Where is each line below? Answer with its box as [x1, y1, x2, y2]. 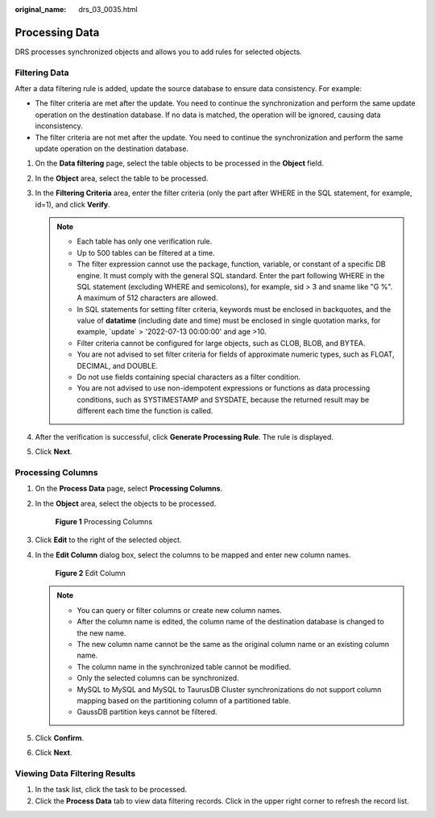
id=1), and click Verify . [35, 199, 110, 209]
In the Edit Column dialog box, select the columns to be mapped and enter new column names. [35, 549, 351, 560]
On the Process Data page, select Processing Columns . [35, 484, 223, 494]
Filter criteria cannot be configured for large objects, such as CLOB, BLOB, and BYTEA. [77, 338, 366, 348]
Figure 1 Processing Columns [55, 516, 153, 526]
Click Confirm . [35, 732, 85, 742]
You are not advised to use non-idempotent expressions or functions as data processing [77, 383, 371, 393]
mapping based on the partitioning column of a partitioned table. [77, 695, 292, 705]
